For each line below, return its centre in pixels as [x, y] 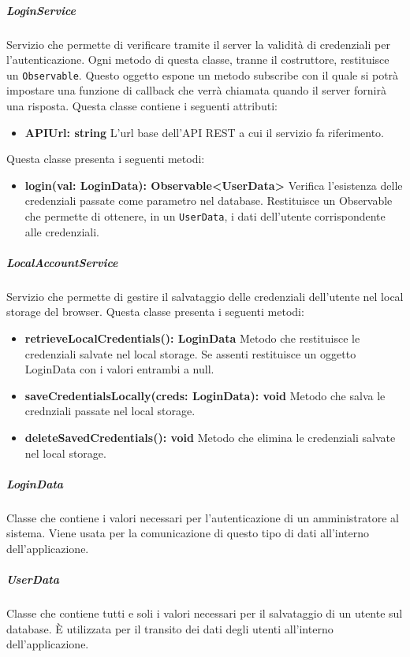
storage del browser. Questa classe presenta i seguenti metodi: [155, 312]
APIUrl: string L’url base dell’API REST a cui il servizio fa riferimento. [204, 132]
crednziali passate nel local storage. [110, 411]
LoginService [41, 10]
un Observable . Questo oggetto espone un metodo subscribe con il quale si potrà [203, 74]
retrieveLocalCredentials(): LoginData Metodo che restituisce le [192, 338]
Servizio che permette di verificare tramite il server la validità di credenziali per [198, 44]
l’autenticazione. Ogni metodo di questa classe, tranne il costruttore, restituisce [198, 59]
